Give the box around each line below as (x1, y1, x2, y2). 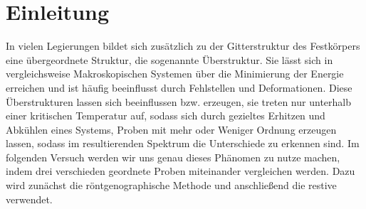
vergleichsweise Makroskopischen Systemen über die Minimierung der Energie (6, 66, 344, 81)
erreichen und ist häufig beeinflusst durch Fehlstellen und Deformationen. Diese (6, 80, 352, 95)
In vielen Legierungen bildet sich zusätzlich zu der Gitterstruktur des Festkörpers (6, 38, 360, 53)
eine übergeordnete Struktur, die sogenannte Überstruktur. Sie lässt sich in (6, 52, 333, 67)
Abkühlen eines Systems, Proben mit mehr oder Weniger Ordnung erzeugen (6, 122, 337, 136)
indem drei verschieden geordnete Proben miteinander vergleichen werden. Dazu (6, 164, 355, 178)
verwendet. (6, 191, 53, 206)
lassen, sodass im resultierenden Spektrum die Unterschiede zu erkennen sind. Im (6, 136, 360, 151)
